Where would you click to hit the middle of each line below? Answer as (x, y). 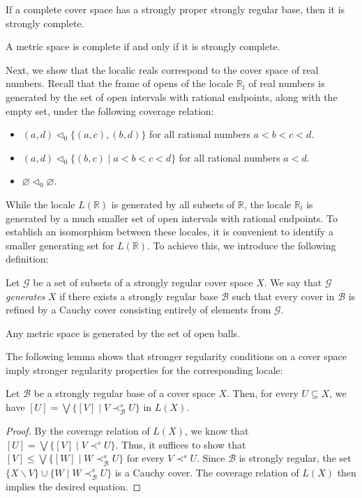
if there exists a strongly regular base (139, 296)
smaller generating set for (60, 245)
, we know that (217, 431)
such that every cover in (283, 296)
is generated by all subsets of (173, 204)
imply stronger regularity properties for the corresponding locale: (144, 369)
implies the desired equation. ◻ (74, 486)
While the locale (40, 204)
